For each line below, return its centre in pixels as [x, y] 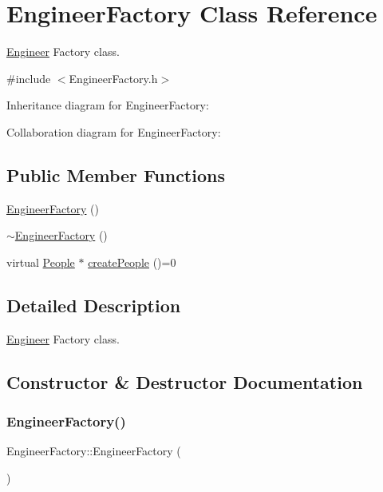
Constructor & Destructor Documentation [185, 381]
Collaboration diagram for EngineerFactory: [114, 131]
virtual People [41, 262]
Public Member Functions [116, 175]
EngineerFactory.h [113, 78]
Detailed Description [94, 305]
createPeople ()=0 [132, 262]
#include [29, 78]
